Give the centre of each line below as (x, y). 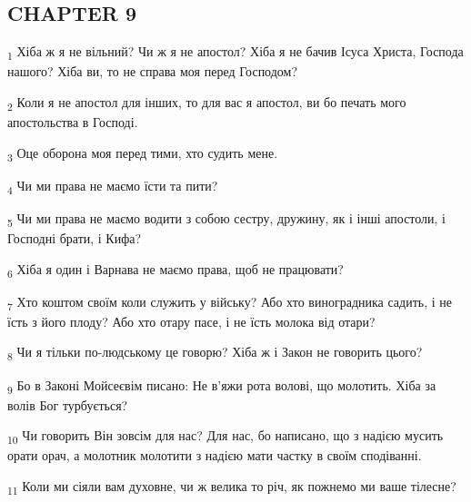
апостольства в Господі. (73, 122)
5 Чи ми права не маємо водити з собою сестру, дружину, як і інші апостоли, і (227, 219)
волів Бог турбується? (68, 404)
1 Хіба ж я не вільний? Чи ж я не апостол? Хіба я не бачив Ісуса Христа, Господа (235, 52)
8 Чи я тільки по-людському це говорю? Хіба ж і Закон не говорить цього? (215, 353)
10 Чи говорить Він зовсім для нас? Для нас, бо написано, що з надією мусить (225, 437)
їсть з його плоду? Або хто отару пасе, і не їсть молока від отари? (191, 321)
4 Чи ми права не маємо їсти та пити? (113, 186)
